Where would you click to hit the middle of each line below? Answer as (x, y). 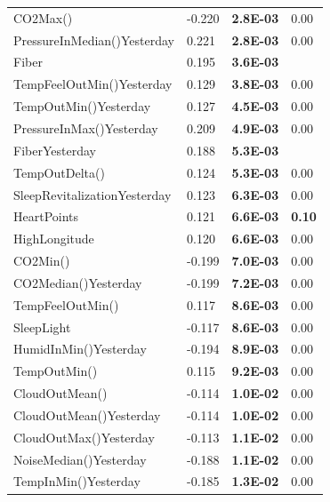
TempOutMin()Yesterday (82, 106)
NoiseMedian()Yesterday (80, 459)
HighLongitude (54, 239)
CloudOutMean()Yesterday (87, 414)
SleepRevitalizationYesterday (93, 194)
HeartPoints (46, 216)
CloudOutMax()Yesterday (84, 437)
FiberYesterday (55, 150)
